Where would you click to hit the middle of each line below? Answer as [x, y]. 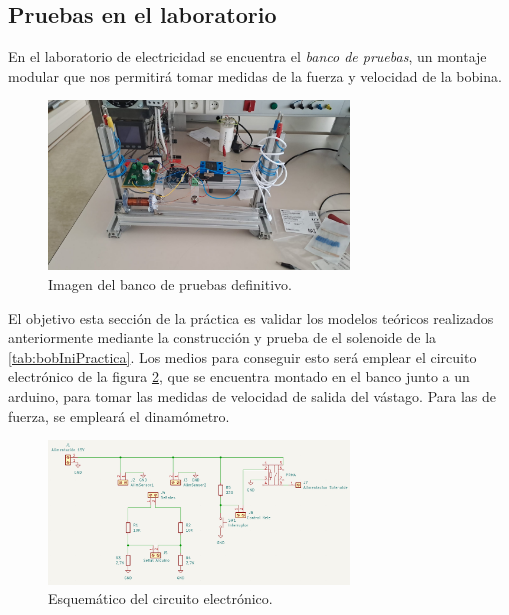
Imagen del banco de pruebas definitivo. [170, 284]
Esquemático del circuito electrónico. [160, 598]
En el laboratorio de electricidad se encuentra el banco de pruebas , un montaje [247, 56]
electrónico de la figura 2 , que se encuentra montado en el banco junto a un [239, 376]
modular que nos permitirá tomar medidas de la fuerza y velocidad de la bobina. [255, 75]
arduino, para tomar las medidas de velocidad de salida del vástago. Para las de [252, 396]
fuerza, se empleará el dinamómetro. [119, 415]
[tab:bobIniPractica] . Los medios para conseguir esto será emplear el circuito [242, 356]
